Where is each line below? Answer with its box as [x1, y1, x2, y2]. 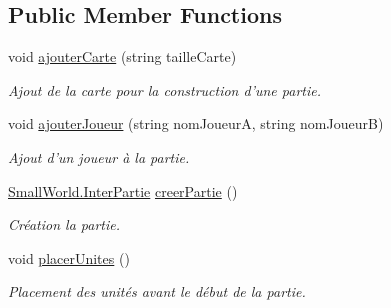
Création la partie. [8, 214, 121, 235]
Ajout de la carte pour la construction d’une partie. [8, 79, 321, 100]
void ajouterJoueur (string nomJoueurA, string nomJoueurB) [8, 113, 384, 134]
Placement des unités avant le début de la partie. [8, 281, 306, 302]
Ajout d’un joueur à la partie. [8, 146, 190, 167]
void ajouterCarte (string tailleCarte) [8, 46, 237, 67]
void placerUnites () [8, 247, 130, 268]
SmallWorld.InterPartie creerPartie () [8, 180, 238, 201]
